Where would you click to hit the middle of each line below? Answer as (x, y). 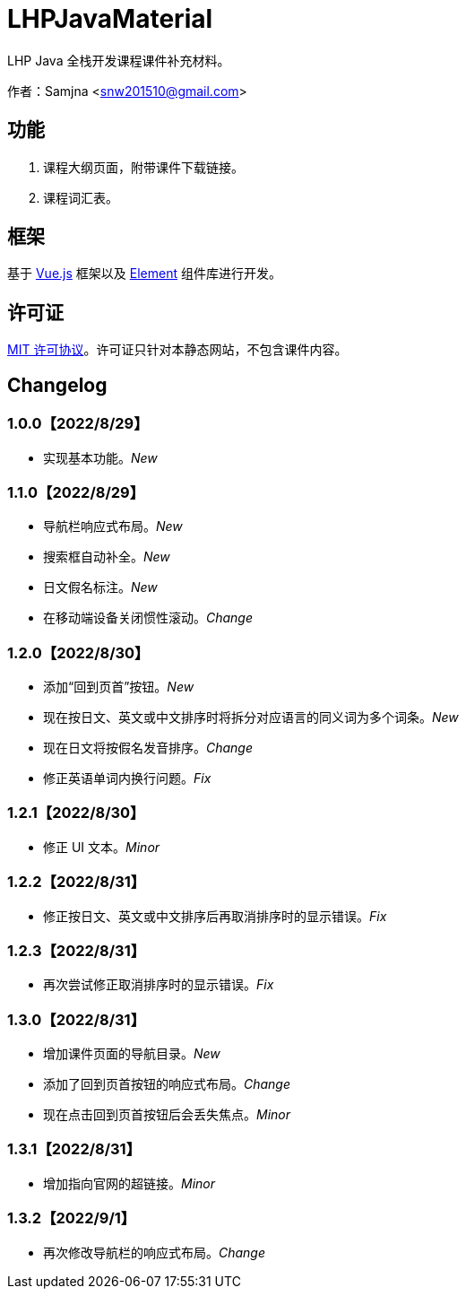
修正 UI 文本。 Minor (102, 847)
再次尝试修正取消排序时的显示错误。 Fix (159, 985)
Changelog (57, 385)
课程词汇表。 (81, 197)
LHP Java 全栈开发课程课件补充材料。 (119, 60)
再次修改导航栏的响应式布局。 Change (155, 1252)
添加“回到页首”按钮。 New (119, 687)
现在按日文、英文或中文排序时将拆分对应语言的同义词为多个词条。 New (251, 717)
